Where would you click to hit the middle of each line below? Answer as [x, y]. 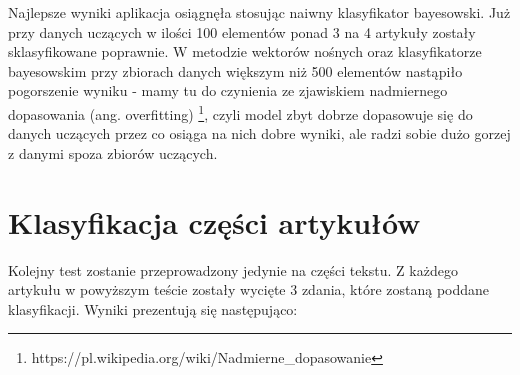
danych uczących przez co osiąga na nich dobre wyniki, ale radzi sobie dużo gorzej [259, 133]
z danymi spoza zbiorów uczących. [113, 152]
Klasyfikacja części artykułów [214, 221]
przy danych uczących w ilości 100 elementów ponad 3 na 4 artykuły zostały [242, 31]
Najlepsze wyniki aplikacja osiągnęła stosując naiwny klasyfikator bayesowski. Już [259, 12]
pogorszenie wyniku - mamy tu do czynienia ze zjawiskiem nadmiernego [228, 90]
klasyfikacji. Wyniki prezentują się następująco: [153, 308]
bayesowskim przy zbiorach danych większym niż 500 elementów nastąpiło [235, 70]
